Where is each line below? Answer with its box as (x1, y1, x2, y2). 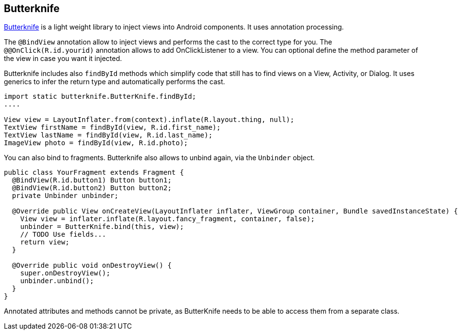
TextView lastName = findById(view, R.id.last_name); (4, 131, 213, 139)
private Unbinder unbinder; (12, 192, 119, 200)
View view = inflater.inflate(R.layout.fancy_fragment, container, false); (20, 215, 315, 223)
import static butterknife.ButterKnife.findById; (4, 92, 196, 101)
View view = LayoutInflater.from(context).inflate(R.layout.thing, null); (4, 116, 294, 124)
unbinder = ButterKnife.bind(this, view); (20, 223, 184, 231)
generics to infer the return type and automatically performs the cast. (4, 77, 225, 86)
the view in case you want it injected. (4, 54, 122, 63)
